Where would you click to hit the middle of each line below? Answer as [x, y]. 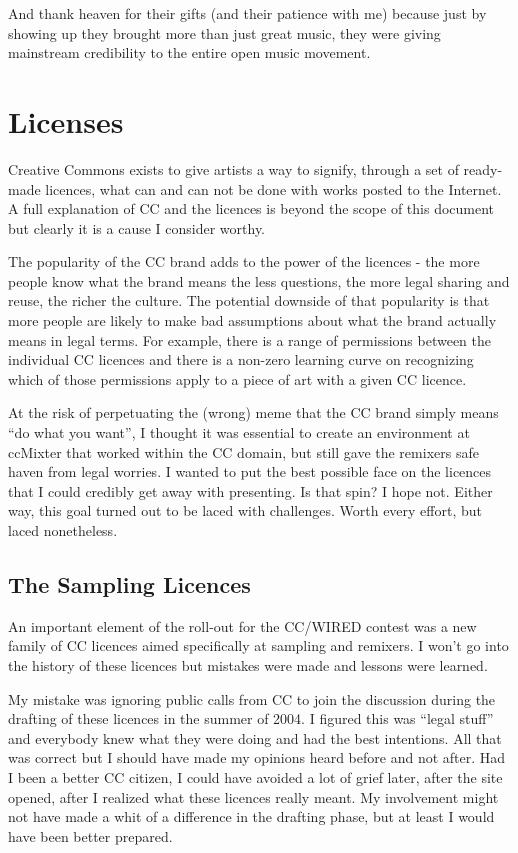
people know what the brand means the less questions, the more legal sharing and [259, 280]
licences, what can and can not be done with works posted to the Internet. [273, 188]
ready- [483, 168]
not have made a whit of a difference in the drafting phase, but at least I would [251, 816]
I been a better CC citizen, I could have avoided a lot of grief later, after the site [255, 776]
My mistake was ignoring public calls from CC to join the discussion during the [252, 698]
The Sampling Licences [129, 583]
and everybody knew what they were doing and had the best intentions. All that [255, 737]
